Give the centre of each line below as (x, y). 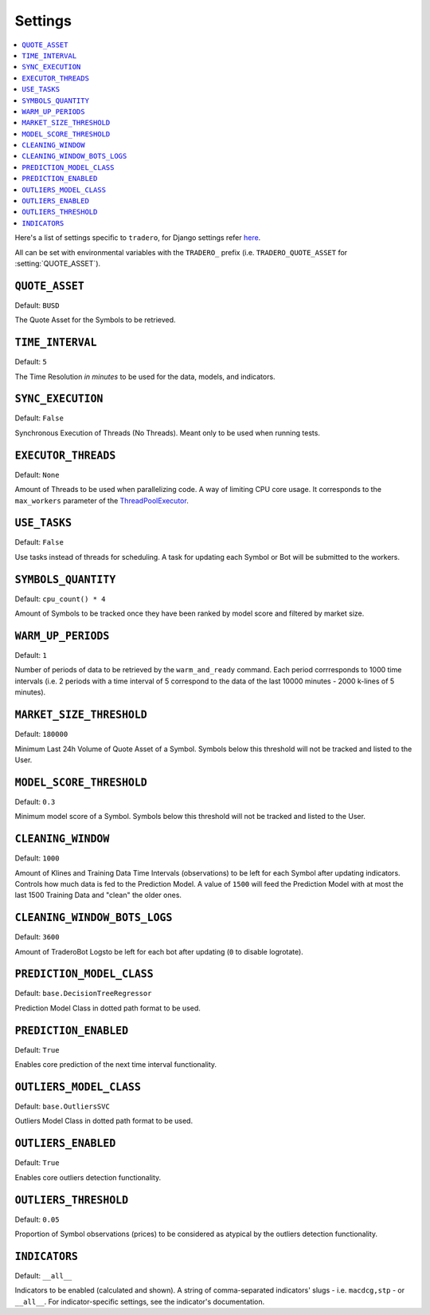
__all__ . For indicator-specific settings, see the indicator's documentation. (140, 1301)
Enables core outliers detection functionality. (88, 1177)
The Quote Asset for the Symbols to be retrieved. (95, 320)
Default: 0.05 (37, 1219)
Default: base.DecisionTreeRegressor (83, 994)
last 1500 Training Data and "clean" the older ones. (98, 895)
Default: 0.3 (35, 801)
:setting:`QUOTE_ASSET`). (58, 263)
